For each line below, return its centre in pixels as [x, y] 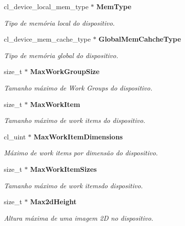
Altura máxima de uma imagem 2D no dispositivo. [79, 218]
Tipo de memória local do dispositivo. [59, 23]
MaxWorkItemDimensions [78, 136]
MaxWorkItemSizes [63, 169]
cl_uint [15, 136]
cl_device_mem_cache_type [47, 39]
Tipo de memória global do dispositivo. [61, 55]
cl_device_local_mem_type [46, 6]
